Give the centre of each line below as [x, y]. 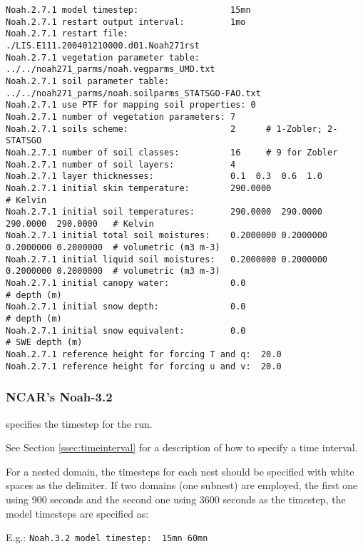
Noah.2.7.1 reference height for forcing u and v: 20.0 [144, 366]
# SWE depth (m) [44, 343]
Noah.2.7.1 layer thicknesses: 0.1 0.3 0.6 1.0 [164, 176]
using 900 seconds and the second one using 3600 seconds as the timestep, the [176, 499]
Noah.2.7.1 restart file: [67, 34]
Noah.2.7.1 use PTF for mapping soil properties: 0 [131, 105]
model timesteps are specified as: [77, 513]
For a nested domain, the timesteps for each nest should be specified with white [180, 471]
